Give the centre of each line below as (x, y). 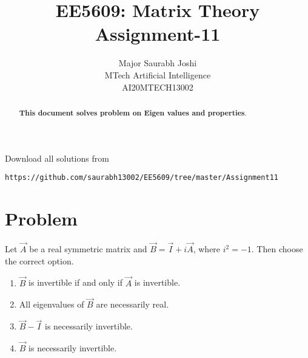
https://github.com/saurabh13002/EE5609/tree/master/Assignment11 (142, 178)
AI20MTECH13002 (158, 87)
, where (207, 249)
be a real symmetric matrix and (88, 249)
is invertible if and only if (76, 282)
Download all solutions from (57, 158)
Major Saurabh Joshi (158, 63)
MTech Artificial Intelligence (158, 74)
